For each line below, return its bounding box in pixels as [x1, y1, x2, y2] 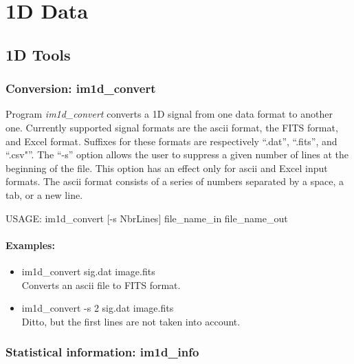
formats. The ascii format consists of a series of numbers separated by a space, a [5, 174, 344, 189]
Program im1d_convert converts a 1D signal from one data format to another [5, 107, 333, 121]
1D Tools [5, 43, 71, 65]
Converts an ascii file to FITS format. [21, 277, 181, 292]
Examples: [5, 237, 55, 252]
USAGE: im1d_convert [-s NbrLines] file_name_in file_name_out [5, 211, 288, 225]
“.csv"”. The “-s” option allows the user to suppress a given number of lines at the [5, 147, 349, 162]
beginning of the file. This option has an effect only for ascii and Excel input [5, 160, 328, 175]
